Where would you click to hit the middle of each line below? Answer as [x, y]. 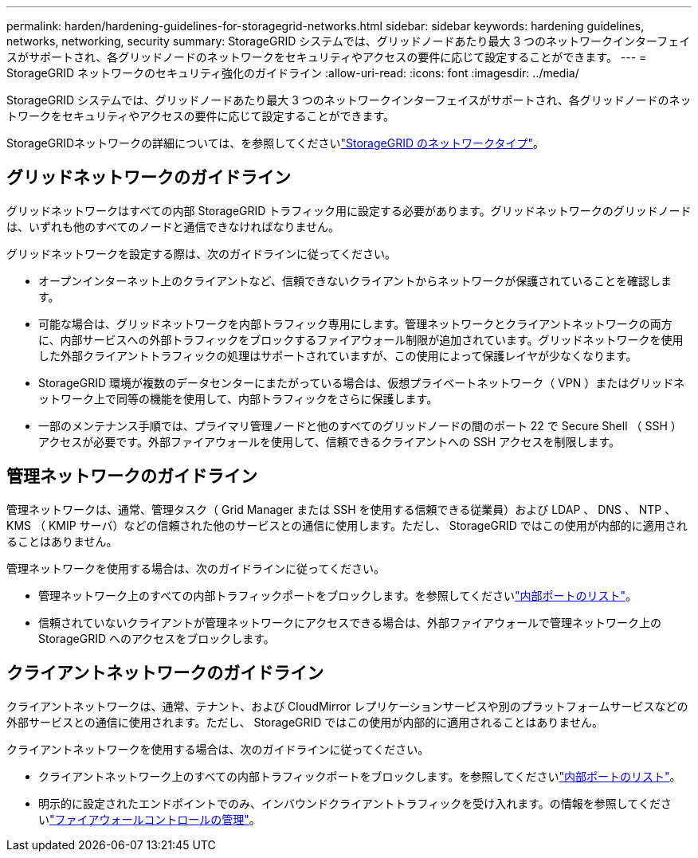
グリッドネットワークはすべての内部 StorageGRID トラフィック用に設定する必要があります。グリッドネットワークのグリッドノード [349, 210]
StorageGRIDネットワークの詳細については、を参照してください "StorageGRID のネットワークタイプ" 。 [275, 143]
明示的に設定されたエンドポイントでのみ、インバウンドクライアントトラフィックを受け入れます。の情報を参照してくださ [355, 803]
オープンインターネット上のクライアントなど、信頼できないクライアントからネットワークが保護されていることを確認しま [355, 280]
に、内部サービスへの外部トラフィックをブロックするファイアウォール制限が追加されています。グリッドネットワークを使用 [361, 339]
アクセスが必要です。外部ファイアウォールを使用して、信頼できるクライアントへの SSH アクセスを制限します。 [329, 441]
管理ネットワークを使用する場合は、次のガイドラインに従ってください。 [196, 568]
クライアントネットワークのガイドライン [165, 673]
